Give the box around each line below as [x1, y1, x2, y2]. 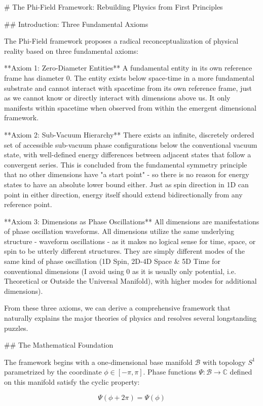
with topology [202, 356, 246, 367]
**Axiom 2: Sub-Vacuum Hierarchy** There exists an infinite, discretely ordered [4, 129, 254, 140]
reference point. [4, 199, 52, 210]
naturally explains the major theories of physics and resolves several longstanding [4, 313, 257, 323]
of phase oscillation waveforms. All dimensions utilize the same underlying [4, 226, 234, 236]
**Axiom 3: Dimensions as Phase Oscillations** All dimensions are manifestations [4, 216, 259, 226]
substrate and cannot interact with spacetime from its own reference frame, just [4, 82, 252, 93]
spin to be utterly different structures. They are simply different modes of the [4, 246, 245, 256]
